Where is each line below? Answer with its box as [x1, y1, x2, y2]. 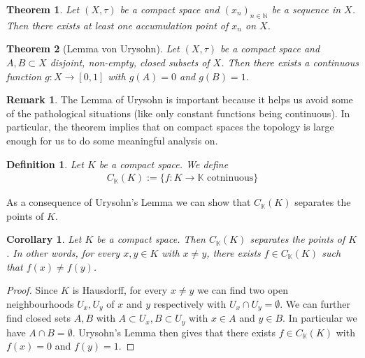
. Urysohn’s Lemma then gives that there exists [72, 325, 275, 339]
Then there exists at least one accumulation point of [6, 17, 229, 32]
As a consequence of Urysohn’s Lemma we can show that [6, 195, 251, 209]
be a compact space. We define [99, 156, 229, 171]
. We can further [280, 296, 351, 311]
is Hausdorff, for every [72, 283, 168, 297]
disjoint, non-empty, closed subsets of [50, 54, 210, 69]
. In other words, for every [6, 245, 120, 260]
